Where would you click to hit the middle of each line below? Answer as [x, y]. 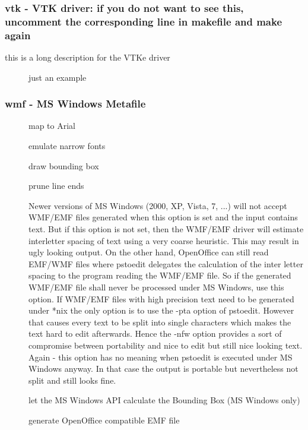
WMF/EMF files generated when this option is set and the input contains [163, 217]
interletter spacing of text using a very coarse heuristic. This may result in [164, 240]
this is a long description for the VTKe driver [88, 57]
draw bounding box [64, 165]
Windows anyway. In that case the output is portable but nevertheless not [163, 369]
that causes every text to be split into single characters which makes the [160, 322]
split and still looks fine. [72, 380]
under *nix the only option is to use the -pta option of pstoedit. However [161, 310]
